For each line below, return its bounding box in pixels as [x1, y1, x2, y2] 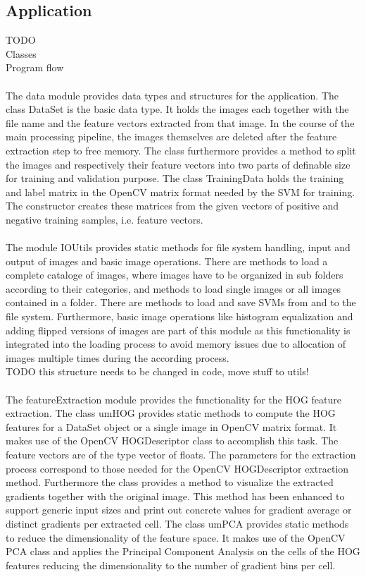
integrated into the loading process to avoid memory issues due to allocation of [6, 336, 346, 351]
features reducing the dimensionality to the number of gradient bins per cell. [6, 557, 336, 572]
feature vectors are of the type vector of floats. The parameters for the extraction [6, 447, 356, 462]
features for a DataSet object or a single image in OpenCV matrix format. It [6, 419, 337, 434]
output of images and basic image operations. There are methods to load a [6, 253, 328, 268]
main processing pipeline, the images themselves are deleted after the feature [6, 129, 337, 144]
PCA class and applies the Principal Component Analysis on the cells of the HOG [6, 544, 360, 559]
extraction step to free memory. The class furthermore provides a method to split [6, 142, 356, 157]
